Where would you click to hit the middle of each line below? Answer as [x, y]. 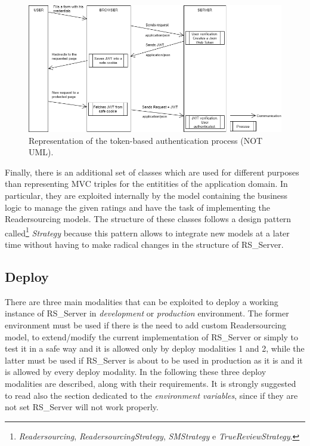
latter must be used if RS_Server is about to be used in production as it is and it [154, 360]
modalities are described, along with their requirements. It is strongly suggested [151, 384]
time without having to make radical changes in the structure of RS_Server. [144, 244]
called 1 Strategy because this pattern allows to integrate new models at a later [147, 232]
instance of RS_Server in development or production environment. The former [147, 313]
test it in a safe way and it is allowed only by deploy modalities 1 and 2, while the [155, 348]
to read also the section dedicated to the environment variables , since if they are [151, 395]
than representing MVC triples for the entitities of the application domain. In [146, 184]
